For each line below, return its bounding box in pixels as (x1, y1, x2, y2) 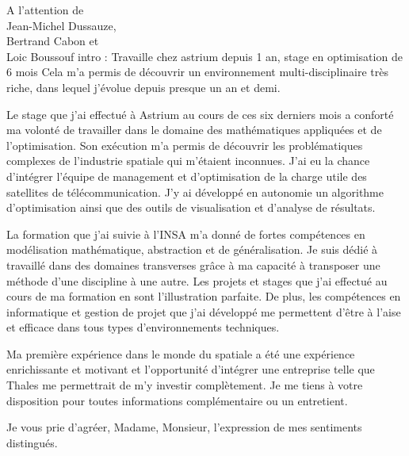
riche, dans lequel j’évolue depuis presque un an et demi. (6, 79, 281, 95)
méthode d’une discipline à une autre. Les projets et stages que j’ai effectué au (6, 272, 388, 289)
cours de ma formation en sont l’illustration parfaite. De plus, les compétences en (6, 288, 401, 305)
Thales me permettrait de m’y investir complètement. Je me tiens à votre (6, 377, 363, 393)
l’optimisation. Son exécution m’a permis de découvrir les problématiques (6, 136, 363, 153)
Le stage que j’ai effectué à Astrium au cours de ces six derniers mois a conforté (6, 105, 394, 122)
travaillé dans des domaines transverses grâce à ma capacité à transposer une (6, 256, 380, 273)
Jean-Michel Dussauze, (6, 17, 117, 33)
